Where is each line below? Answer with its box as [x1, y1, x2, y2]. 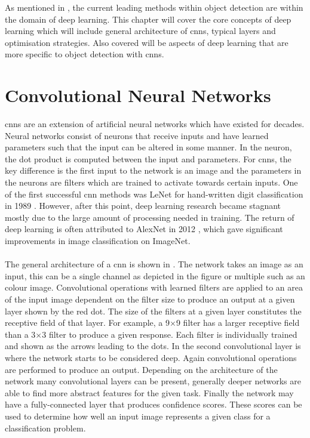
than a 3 [5, 328, 36, 340]
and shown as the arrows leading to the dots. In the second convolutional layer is [5, 340, 301, 352]
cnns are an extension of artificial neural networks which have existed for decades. [5, 118, 305, 130]
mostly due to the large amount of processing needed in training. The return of [5, 211, 294, 223]
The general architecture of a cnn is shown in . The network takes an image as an [5, 258, 303, 270]
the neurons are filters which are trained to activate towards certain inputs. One [5, 176, 298, 189]
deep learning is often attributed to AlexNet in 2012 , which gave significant [5, 223, 283, 235]
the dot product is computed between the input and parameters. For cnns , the [5, 152, 291, 165]
